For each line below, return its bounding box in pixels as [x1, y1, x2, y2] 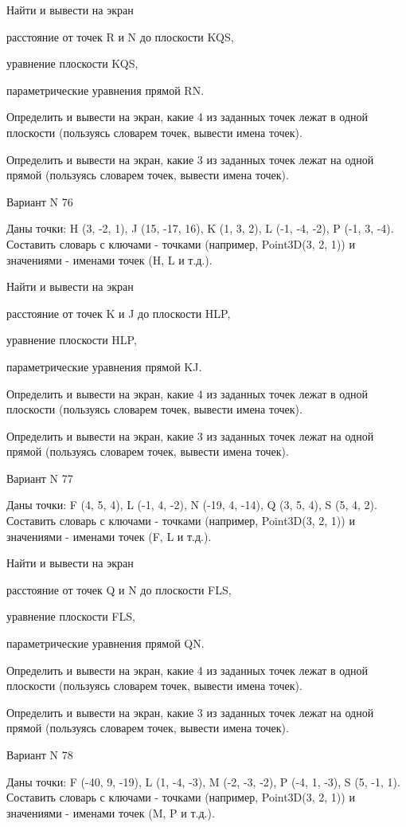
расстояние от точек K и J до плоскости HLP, [6, 304, 231, 321]
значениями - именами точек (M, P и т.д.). [6, 804, 215, 821]
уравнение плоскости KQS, [6, 55, 139, 72]
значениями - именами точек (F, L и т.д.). [6, 527, 212, 544]
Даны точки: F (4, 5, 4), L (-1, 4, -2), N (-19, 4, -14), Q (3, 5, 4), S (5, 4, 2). [6, 496, 377, 513]
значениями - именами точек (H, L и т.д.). [6, 251, 213, 268]
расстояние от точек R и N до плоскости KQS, [6, 28, 234, 45]
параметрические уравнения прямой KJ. [6, 358, 202, 374]
